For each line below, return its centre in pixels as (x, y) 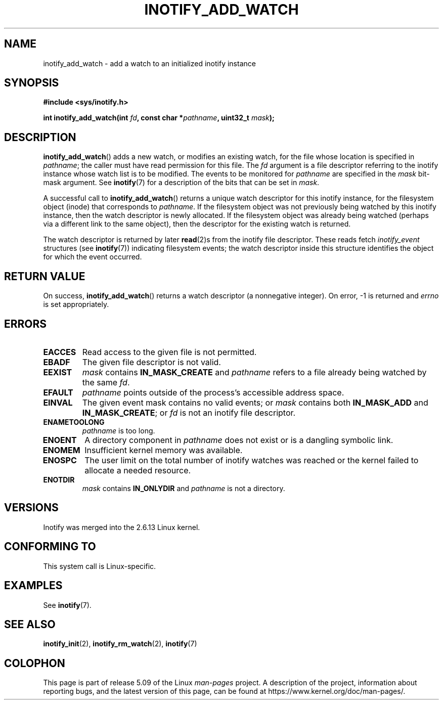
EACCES (60, 352)
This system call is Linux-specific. (100, 566)
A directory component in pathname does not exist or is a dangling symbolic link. (239, 440)
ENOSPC (60, 460)
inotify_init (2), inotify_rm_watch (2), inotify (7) (120, 644)
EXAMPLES (33, 586)
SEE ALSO (30, 624)
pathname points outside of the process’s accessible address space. (213, 392)
